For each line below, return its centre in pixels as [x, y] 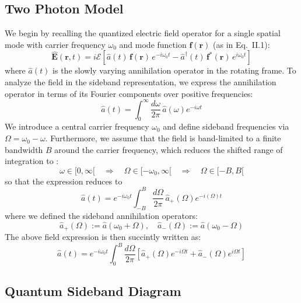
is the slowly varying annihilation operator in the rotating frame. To [174, 70]
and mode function [153, 44]
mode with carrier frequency [55, 44]
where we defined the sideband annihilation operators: [101, 215]
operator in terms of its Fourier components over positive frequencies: [129, 93]
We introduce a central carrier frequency [77, 126]
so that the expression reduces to [64, 181]
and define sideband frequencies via [226, 126]
